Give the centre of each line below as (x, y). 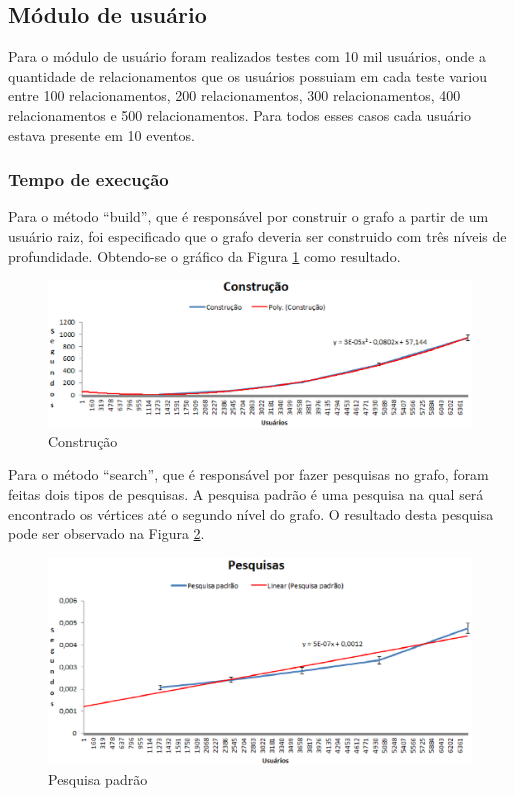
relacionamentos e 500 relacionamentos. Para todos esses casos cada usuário (239, 114)
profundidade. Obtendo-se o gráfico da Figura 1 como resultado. (204, 255)
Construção (83, 440)
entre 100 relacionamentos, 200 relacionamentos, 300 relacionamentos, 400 (234, 95)
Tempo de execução (88, 179)
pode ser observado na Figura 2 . (106, 533)
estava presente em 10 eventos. (101, 134)
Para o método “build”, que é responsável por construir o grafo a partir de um (248, 216)
